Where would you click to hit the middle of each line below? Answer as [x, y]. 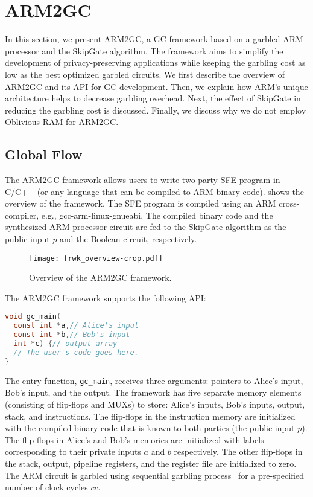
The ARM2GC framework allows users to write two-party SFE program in [143, 180]
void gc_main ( [33, 317]
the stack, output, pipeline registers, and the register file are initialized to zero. [151, 463]
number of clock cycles [46, 487]
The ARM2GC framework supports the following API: [106, 297]
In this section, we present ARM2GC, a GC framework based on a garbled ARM [154, 39]
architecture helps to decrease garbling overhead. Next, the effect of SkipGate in [153, 98]
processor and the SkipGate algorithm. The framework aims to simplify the [144, 50]
